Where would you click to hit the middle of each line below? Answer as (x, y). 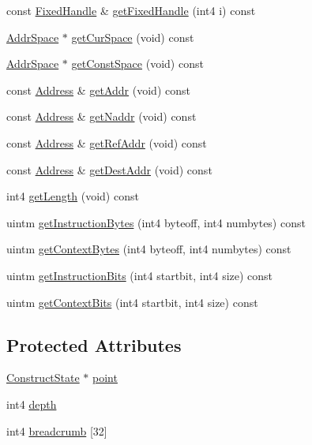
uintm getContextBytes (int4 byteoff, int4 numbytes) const (149, 249)
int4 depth (32, 404)
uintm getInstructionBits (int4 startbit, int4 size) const (140, 275)
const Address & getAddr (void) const (98, 90)
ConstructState (43, 378)
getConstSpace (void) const (137, 64)
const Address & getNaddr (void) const (101, 116)
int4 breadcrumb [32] (57, 430)
